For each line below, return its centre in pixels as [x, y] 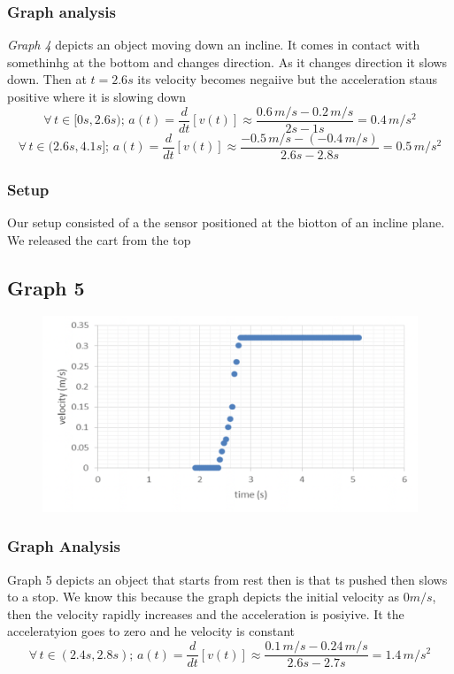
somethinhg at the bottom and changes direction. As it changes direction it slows [227, 61]
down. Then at [47, 79]
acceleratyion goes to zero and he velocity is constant [151, 631]
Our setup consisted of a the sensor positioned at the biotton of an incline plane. [226, 222]
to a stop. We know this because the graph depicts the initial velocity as [203, 597]
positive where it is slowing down [97, 96]
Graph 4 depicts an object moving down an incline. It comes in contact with [214, 45]
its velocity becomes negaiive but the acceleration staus [287, 79]
